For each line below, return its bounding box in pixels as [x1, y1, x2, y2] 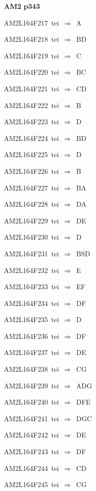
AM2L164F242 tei [4, 430, 59, 440]
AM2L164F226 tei [4, 165, 59, 176]
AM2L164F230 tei [4, 232, 59, 242]
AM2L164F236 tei [4, 330, 59, 341]
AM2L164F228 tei [4, 199, 59, 209]
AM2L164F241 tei [4, 413, 59, 423]
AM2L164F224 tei [4, 133, 59, 143]
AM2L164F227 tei [4, 182, 59, 192]
